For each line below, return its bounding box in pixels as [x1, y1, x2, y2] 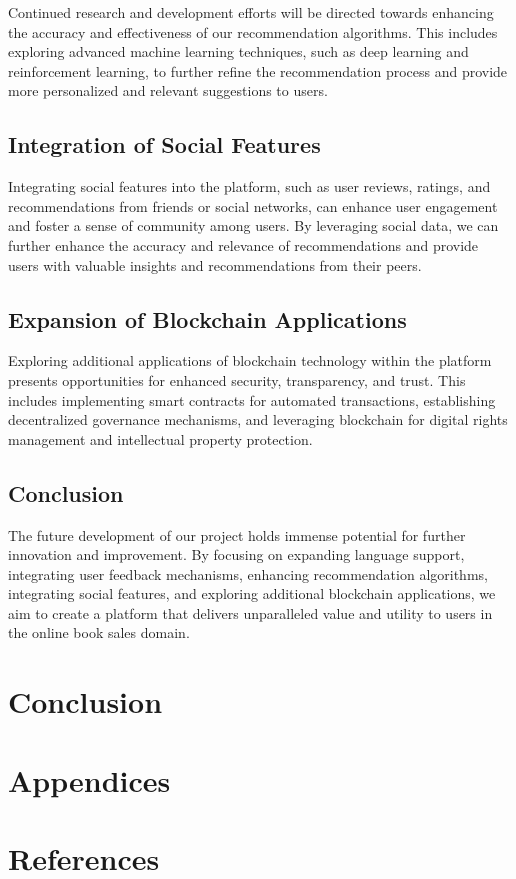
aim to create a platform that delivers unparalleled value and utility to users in [8, 602, 493, 623]
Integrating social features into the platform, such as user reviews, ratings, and [8, 176, 491, 197]
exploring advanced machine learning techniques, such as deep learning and [8, 41, 469, 62]
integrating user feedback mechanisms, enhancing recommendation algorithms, [8, 563, 488, 584]
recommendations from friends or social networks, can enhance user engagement [8, 195, 498, 216]
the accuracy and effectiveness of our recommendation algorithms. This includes [8, 21, 498, 42]
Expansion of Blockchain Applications [8, 303, 407, 334]
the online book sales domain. [8, 622, 190, 643]
